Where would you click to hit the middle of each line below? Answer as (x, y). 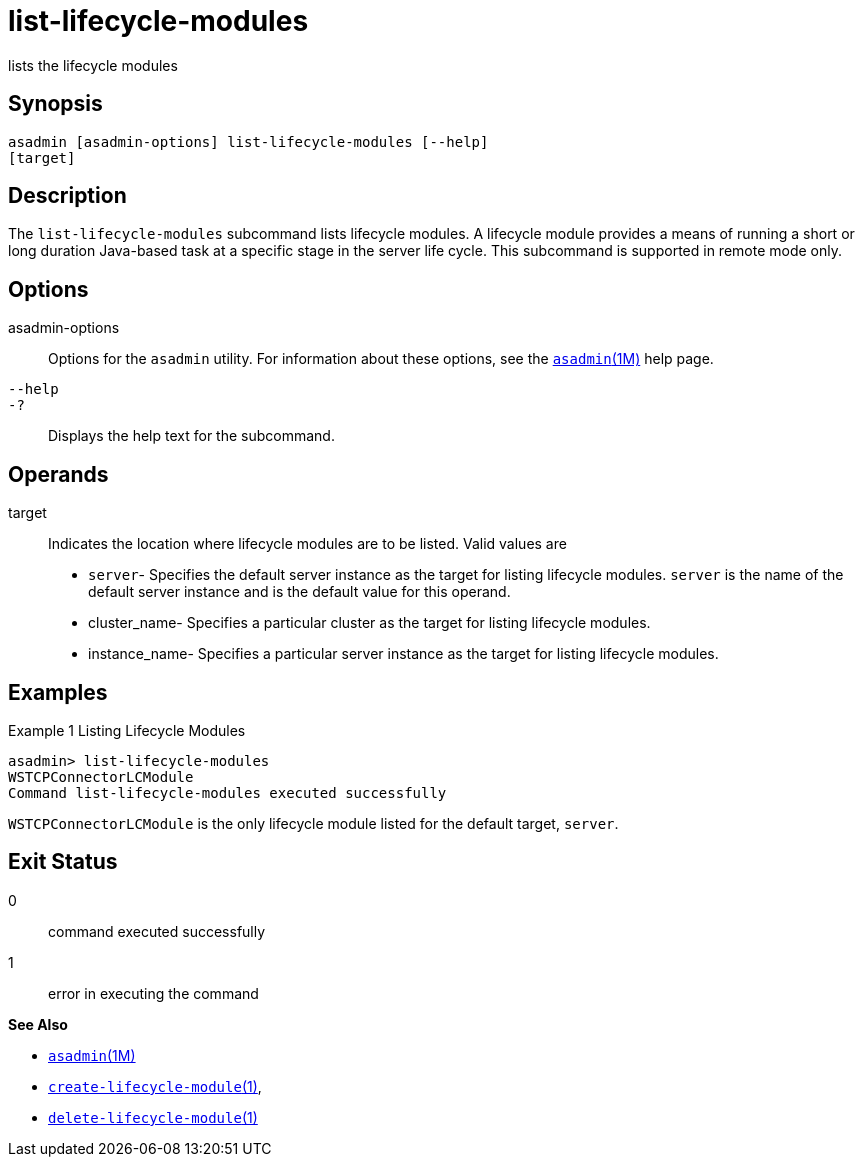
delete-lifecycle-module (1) (153, 1117)
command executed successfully (157, 931)
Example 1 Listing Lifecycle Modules (127, 730)
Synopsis (55, 104)
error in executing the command (153, 993)
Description (67, 196)
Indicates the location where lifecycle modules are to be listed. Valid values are (307, 544)
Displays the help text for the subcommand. (191, 436)
